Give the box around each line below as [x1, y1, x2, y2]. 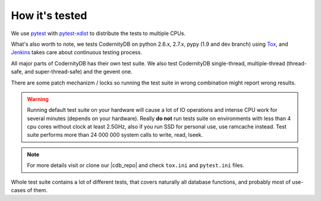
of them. [27, 187, 48, 194]
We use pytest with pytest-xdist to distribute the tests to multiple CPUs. [11, 30, 186, 37]
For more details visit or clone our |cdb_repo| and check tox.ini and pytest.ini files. [27, 162, 245, 169]
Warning [27, 95, 49, 102]
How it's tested [11, 9, 87, 22]
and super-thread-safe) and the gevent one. [24, 68, 133, 76]
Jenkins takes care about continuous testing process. [11, 49, 143, 56]
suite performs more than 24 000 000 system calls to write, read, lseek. [27, 131, 203, 139]
